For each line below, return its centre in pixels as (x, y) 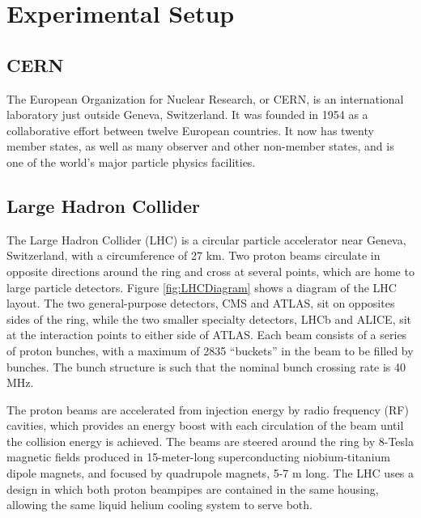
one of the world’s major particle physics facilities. (131, 161)
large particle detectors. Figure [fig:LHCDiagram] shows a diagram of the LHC (202, 287)
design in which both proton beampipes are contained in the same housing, (193, 488)
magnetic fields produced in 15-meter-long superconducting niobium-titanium (198, 457)
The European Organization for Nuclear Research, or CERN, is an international (205, 98)
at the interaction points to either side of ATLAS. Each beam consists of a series (207, 335)
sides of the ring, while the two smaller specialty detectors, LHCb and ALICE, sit (209, 318)
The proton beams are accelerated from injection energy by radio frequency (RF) (208, 409)
